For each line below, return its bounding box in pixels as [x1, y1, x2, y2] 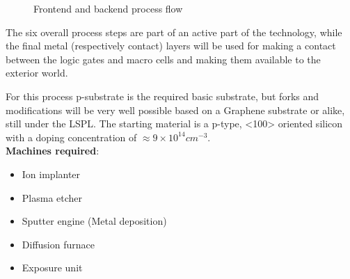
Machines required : [6, 143, 100, 158]
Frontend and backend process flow [33, 1, 183, 15]
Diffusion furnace [22, 237, 95, 251]
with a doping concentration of [6, 129, 137, 144]
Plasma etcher [22, 190, 83, 205]
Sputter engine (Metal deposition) [22, 214, 167, 228]
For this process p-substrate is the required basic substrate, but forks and [6, 88, 319, 103]
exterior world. [6, 65, 68, 80]
